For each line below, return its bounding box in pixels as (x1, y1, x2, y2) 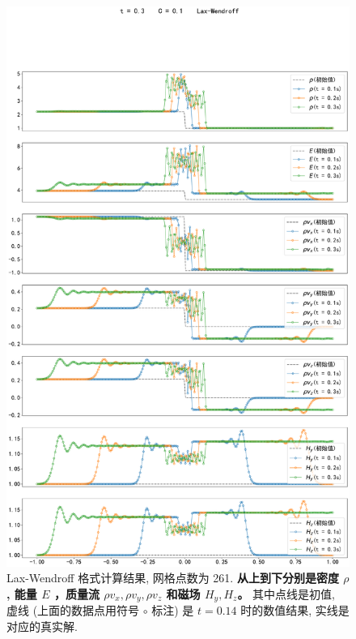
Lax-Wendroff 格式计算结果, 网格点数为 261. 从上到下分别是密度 (6, 569, 339, 586)
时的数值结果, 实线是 (240, 602, 350, 619)
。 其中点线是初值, (237, 585, 335, 602)
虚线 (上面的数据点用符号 (6, 602, 140, 619)
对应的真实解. (6, 617, 78, 634)
